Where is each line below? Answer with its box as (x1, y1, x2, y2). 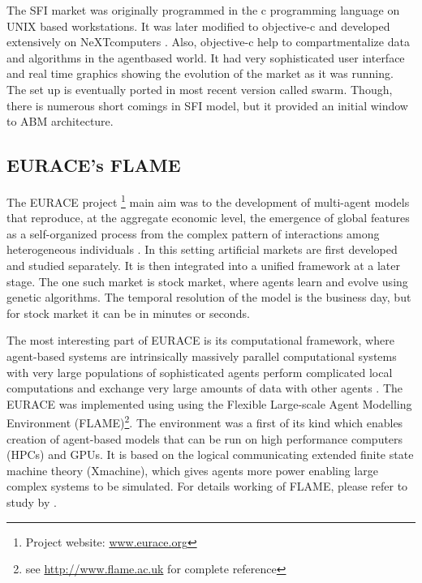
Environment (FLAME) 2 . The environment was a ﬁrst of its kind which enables (6, 412, 403, 431)
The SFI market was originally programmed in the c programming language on (6, 2, 400, 18)
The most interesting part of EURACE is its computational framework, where (6, 332, 394, 349)
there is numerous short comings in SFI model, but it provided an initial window (6, 96, 408, 114)
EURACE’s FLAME (6, 152, 181, 178)
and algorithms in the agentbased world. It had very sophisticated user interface (6, 49, 405, 66)
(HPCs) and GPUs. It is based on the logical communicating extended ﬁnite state (6, 446, 414, 463)
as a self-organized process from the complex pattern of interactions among (6, 225, 380, 242)
